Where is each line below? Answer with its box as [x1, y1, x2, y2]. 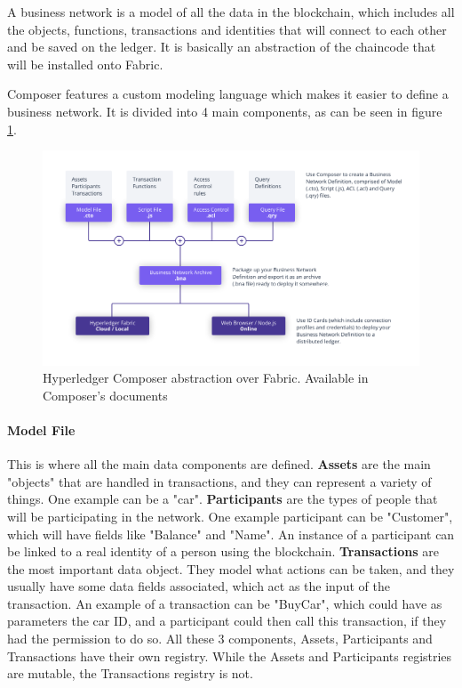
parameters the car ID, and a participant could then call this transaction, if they [7, 611, 447, 630]
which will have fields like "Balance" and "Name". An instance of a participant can [7, 524, 455, 543]
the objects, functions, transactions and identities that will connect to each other [7, 20, 447, 38]
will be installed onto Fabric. [7, 54, 163, 73]
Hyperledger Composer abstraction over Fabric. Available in [43, 368, 369, 387]
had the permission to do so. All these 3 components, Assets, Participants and [7, 629, 433, 648]
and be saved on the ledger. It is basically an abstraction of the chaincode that [7, 37, 436, 56]
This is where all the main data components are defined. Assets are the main [7, 455, 431, 474]
